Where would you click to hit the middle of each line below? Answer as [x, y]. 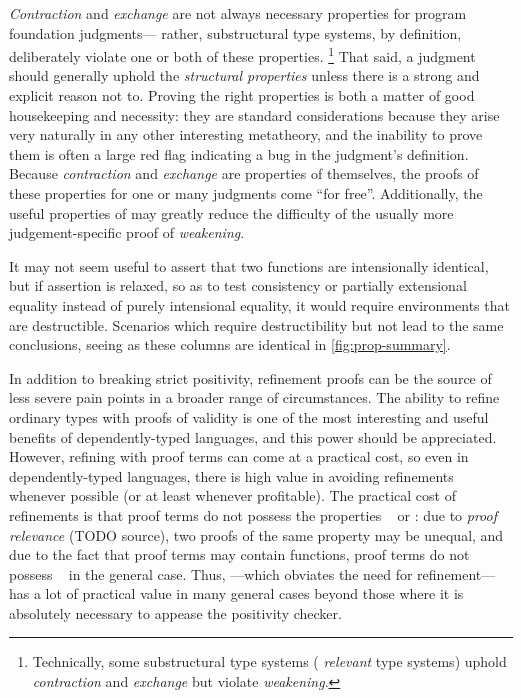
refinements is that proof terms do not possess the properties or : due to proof [253, 514]
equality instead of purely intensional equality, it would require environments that [259, 304]
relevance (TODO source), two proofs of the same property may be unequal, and [256, 534]
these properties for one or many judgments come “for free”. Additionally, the [246, 193]
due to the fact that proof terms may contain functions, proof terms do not [239, 554]
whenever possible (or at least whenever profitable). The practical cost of [232, 495]
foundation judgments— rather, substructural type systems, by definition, [235, 32]
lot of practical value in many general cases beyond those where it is [254, 593]
